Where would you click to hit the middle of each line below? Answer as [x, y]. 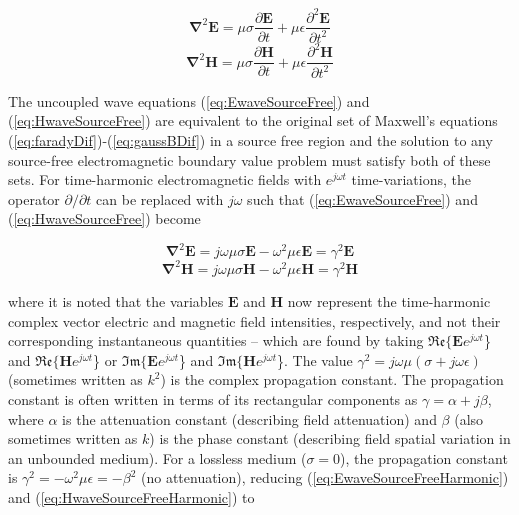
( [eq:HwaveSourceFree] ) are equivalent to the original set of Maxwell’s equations [253, 120]
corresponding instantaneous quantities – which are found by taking [216, 340]
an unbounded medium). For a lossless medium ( [157, 457]
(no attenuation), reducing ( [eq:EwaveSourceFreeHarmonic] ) [324, 477]
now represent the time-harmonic [389, 300]
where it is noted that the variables [116, 300]
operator [34, 198]
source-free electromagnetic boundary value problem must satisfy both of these [249, 159]
